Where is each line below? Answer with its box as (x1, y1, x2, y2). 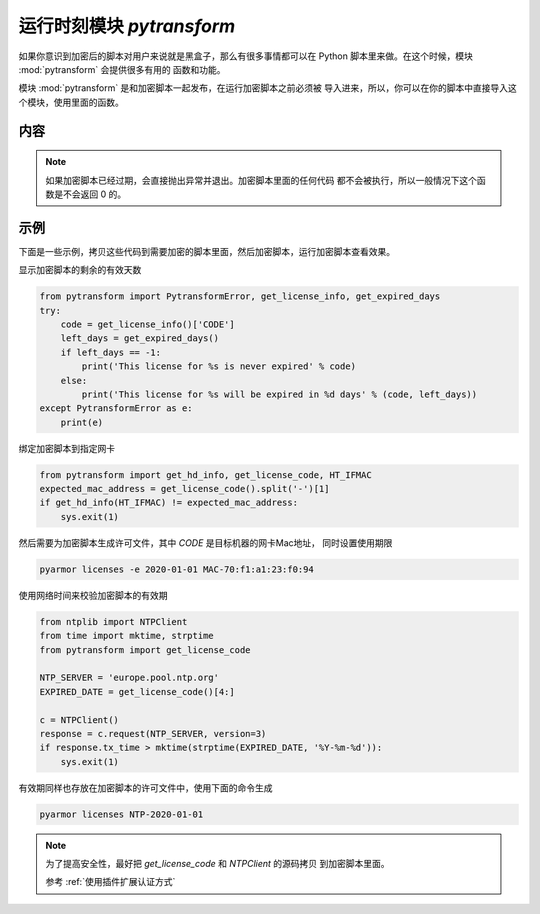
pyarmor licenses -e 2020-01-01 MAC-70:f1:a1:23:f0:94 (39, 563, 314, 575)
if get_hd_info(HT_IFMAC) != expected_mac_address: (39, 497, 299, 509)
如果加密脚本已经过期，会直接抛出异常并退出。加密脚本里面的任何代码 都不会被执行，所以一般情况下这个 (45, 174, 477, 186)
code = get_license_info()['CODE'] (60, 318, 235, 330)
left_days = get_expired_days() (60, 333, 220, 344)
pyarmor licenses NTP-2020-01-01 (39, 808, 204, 820)
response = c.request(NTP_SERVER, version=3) (39, 728, 267, 739)
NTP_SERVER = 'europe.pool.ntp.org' (39, 672, 220, 684)
